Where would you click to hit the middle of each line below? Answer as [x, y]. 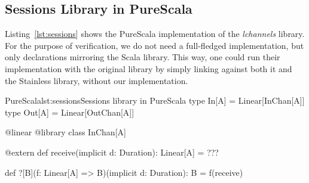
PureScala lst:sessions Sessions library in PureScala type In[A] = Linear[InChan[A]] [155, 100]
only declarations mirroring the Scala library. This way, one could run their [143, 57]
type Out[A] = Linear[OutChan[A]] [70, 112]
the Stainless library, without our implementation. [97, 80]
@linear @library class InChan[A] [65, 132]
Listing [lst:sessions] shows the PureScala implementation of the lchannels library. [155, 34]
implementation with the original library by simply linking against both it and [149, 68]
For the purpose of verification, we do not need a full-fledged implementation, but [154, 45]
